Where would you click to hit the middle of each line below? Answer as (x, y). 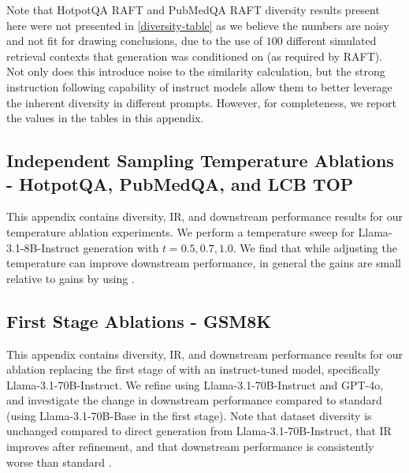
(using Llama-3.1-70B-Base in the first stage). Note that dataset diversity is (189, 415)
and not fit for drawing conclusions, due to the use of (135, 41)
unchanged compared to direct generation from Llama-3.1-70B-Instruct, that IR (199, 431)
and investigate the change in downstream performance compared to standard (194, 400)
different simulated (331, 41)
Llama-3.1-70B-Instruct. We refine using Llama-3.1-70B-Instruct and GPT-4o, (195, 384)
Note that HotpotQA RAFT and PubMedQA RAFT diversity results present (193, 9)
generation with (121, 247)
